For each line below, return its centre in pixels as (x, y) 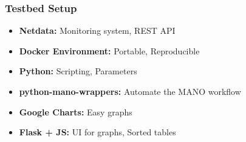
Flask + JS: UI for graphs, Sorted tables (97, 132)
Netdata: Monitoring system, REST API (97, 31)
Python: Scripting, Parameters (78, 71)
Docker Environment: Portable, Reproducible (109, 50)
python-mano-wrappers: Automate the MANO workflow (130, 91)
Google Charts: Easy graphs (76, 111)
